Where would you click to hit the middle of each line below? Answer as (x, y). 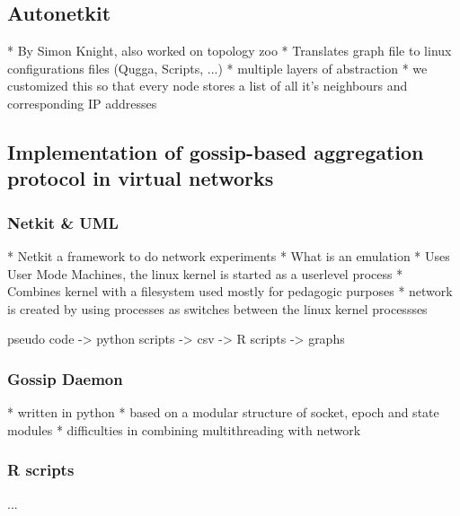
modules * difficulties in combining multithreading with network (184, 429)
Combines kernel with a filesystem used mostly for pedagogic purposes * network (230, 291)
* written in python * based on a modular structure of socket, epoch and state (223, 412)
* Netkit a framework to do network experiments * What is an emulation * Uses (229, 255)
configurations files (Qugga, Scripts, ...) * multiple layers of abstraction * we (217, 68)
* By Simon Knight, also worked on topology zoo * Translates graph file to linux (230, 51)
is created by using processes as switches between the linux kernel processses (217, 308)
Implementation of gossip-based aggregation (216, 151)
